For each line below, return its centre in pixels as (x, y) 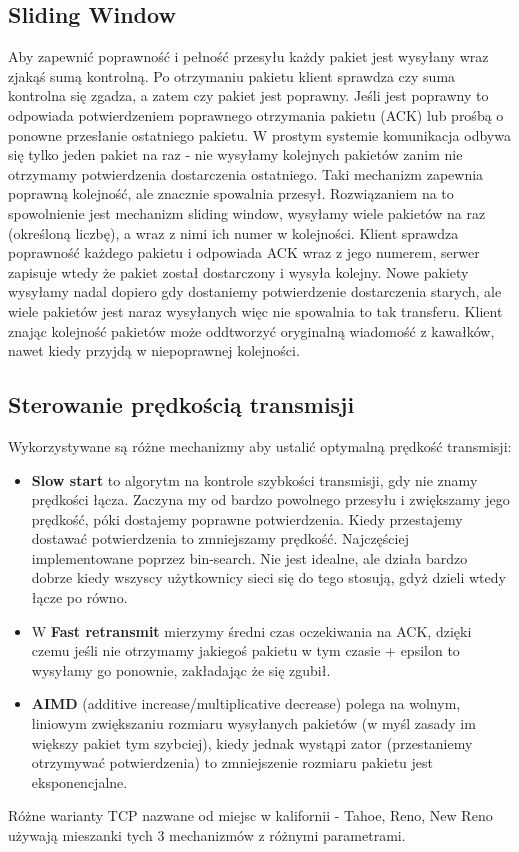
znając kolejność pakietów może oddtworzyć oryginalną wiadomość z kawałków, (251, 330)
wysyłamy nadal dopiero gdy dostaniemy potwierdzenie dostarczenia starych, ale (255, 291)
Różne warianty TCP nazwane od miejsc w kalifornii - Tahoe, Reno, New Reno (250, 815)
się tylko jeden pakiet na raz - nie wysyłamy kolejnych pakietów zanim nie (235, 154)
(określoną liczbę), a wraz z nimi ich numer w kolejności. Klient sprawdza (233, 232)
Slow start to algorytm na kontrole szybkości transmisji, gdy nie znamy (254, 479)
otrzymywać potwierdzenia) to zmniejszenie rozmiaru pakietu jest (232, 762)
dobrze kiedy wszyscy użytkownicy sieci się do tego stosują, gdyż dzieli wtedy (268, 577)
